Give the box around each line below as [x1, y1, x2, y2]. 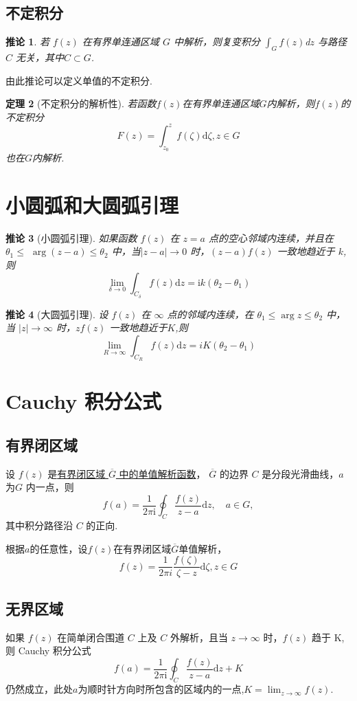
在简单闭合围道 [57, 630, 125, 644]
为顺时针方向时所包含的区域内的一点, [78, 682, 244, 696]
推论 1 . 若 [5, 34, 49, 49]
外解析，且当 [170, 630, 228, 644]
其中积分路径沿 [5, 518, 73, 533]
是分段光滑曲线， [262, 466, 339, 480]
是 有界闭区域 [47, 466, 106, 480]
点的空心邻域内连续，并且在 [209, 230, 334, 245]
